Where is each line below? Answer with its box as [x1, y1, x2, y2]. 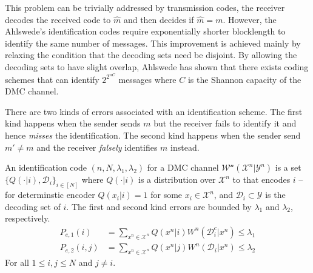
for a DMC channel [147, 161, 219, 174]
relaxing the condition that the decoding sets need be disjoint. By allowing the [5, 48, 297, 61]
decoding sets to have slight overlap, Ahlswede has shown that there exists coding [5, 60, 309, 73]
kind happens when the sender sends [5, 117, 141, 130]
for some [150, 188, 183, 201]
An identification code [5, 161, 87, 174]
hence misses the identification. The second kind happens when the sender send [5, 129, 301, 141]
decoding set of [5, 200, 61, 212]
